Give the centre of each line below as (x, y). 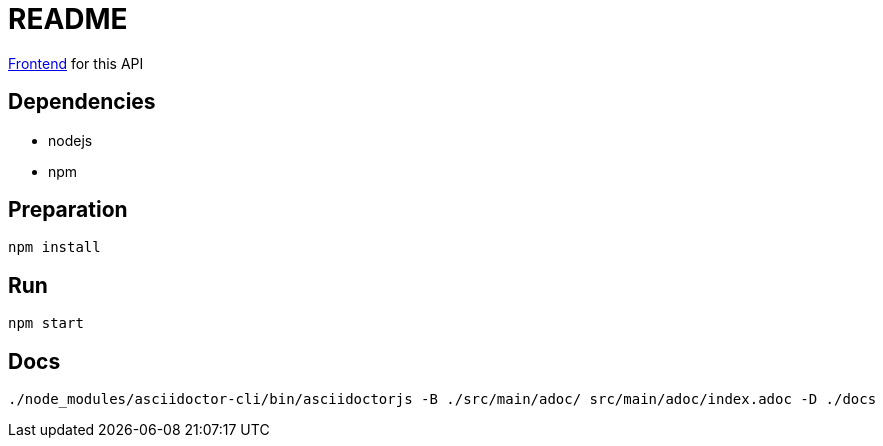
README (68, 19)
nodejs (70, 140)
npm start (46, 323)
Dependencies (82, 102)
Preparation (68, 210)
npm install (54, 247)
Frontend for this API (76, 63)
